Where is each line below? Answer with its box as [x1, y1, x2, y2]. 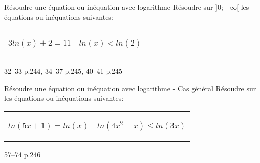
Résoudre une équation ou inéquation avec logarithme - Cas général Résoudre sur [4, 83, 256, 93]
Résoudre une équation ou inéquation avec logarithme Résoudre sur [4, 2, 213, 12]
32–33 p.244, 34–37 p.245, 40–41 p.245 [4, 66, 123, 76]
